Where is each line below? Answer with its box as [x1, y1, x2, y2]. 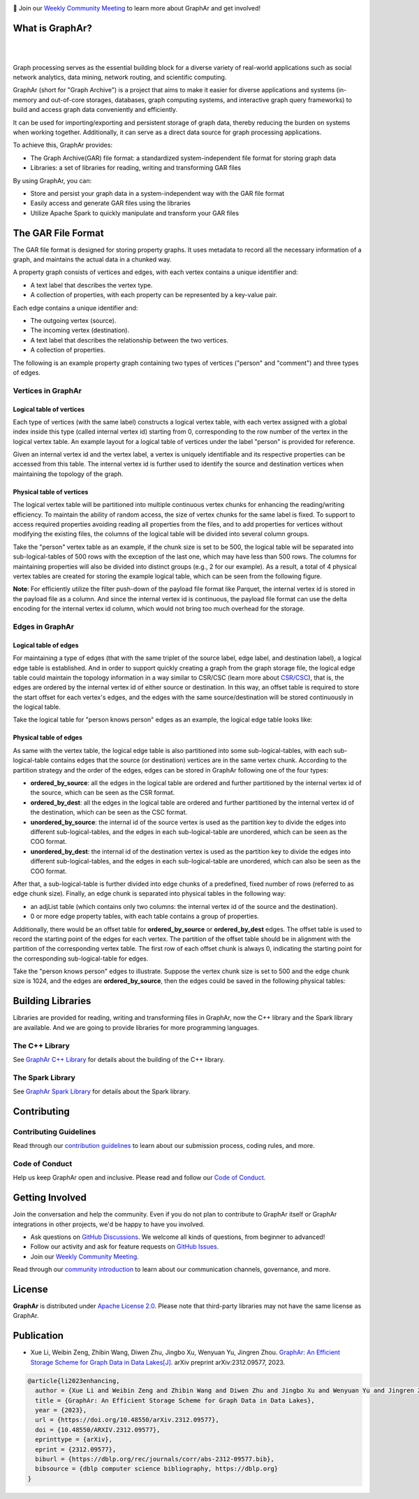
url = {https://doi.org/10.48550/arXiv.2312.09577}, [35, 1416, 219, 1424]
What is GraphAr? [13, 22, 92, 34]
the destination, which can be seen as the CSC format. [30, 808, 188, 817]
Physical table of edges [13, 733, 83, 742]
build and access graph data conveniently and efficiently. [13, 106, 178, 114]
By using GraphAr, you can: [13, 176, 92, 185]
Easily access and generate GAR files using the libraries [30, 199, 191, 208]
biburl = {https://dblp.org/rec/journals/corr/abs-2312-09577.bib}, [35, 1455, 275, 1463]
